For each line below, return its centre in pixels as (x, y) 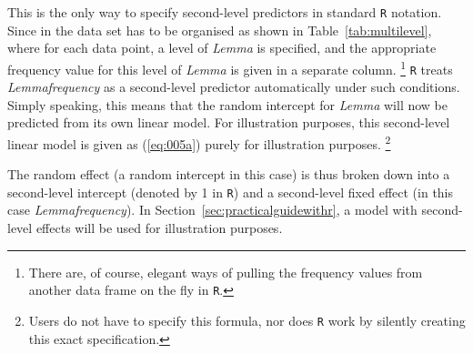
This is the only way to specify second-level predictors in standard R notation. (225, 12)
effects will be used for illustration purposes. (159, 228)
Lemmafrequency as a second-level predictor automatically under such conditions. (234, 87)
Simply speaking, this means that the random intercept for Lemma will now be (227, 104)
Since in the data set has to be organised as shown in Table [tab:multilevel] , (220, 30)
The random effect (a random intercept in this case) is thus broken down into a (229, 174)
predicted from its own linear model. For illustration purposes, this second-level (229, 122)
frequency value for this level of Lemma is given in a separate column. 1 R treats (230, 67)
